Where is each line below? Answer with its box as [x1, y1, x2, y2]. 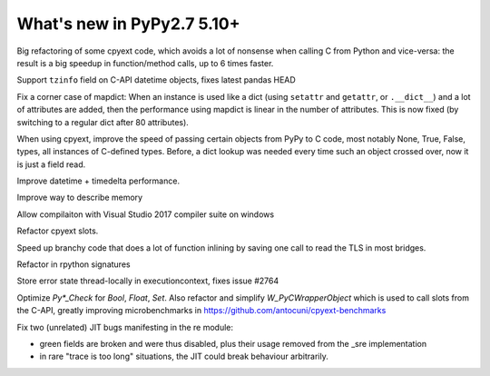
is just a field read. [16, 159, 86, 170]
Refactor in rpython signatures [16, 259, 131, 270]
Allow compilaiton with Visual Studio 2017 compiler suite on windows [16, 209, 275, 220]
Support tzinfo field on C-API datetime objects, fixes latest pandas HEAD [16, 74, 297, 85]
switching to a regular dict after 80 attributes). [16, 116, 190, 127]
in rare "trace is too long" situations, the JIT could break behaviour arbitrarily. [39, 351, 328, 362]
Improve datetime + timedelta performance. [16, 175, 181, 186]
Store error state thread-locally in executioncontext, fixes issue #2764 [16, 275, 279, 286]
